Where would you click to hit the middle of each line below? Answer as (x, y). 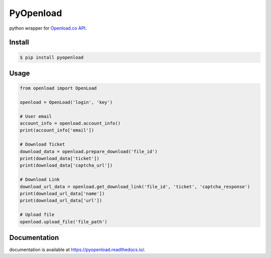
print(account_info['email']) (57, 130)
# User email (36, 116)
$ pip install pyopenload (52, 57)
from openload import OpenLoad (58, 88)
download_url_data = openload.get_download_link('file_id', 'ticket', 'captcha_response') (135, 186)
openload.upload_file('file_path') (63, 222)
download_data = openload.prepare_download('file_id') (89, 151)
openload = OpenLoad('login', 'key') (66, 102)
